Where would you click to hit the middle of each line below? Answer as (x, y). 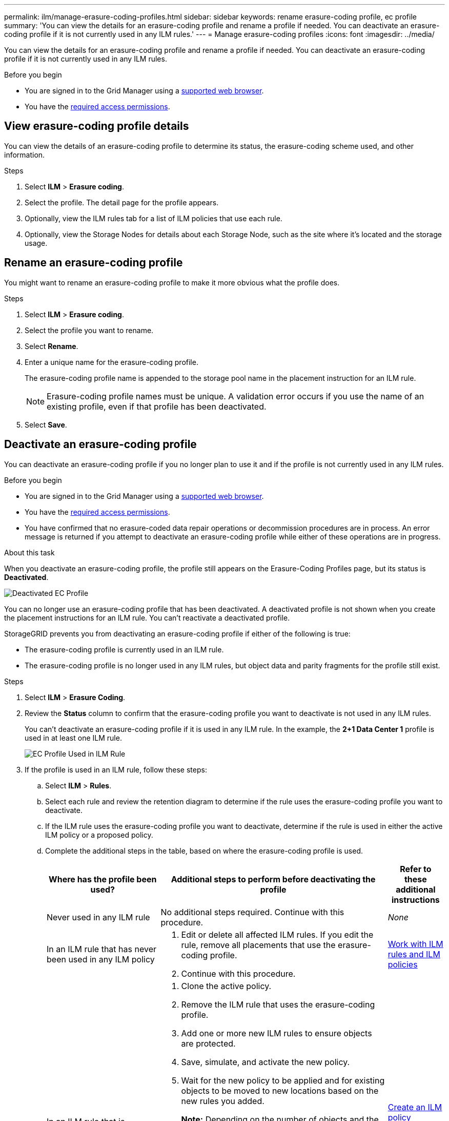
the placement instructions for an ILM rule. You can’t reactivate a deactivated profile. (147, 617)
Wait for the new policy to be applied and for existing (283, 1080)
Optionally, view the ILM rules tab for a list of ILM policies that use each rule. (154, 218)
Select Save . (46, 424)
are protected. (208, 1043)
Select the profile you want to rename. (89, 330)
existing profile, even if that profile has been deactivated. (157, 406)
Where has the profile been (103, 879)
